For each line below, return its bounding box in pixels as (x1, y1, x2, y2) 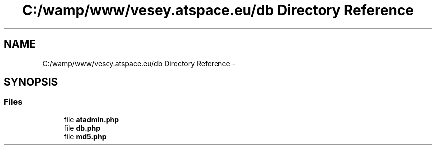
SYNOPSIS (4, 76, 58, 89)
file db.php (64, 123, 101, 132)
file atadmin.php (64, 115, 119, 124)
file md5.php (64, 132, 107, 141)
